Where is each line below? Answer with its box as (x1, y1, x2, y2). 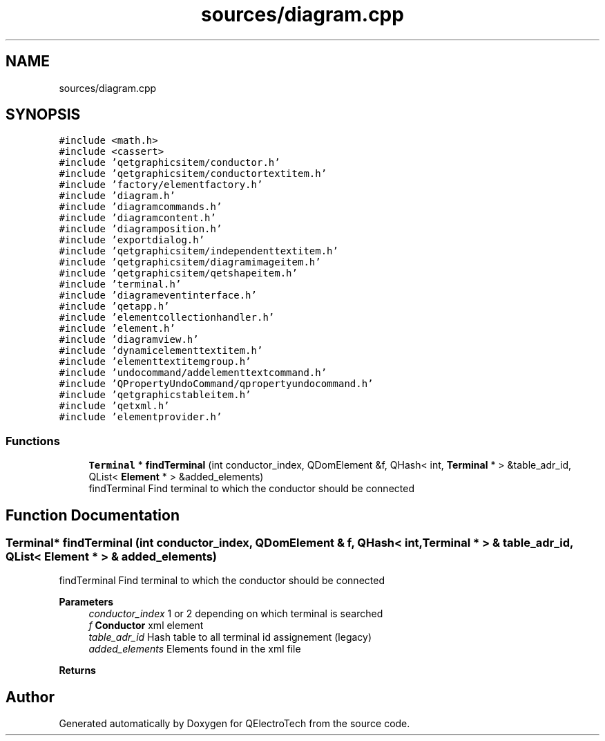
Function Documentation (6, 506, 180, 524)
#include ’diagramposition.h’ (59, 223, 222, 235)
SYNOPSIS (6, 106, 81, 124)
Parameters (59, 596, 114, 608)
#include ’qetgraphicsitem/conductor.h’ (59, 157, 280, 169)
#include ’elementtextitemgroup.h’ (59, 356, 251, 368)
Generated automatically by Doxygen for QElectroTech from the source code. (59, 717, 410, 730)
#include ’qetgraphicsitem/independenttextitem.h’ (59, 245, 338, 257)
